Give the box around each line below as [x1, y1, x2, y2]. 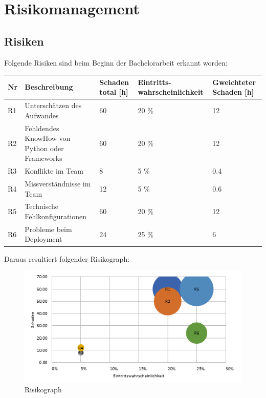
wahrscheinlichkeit [138, 87, 204, 97]
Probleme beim [25, 223, 72, 234]
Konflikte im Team [25, 165, 83, 176]
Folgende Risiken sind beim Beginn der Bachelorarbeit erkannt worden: [4, 57, 228, 68]
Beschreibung [25, 81, 73, 92]
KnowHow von [25, 133, 71, 143]
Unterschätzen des [25, 100, 82, 111]
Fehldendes [25, 122, 59, 133]
